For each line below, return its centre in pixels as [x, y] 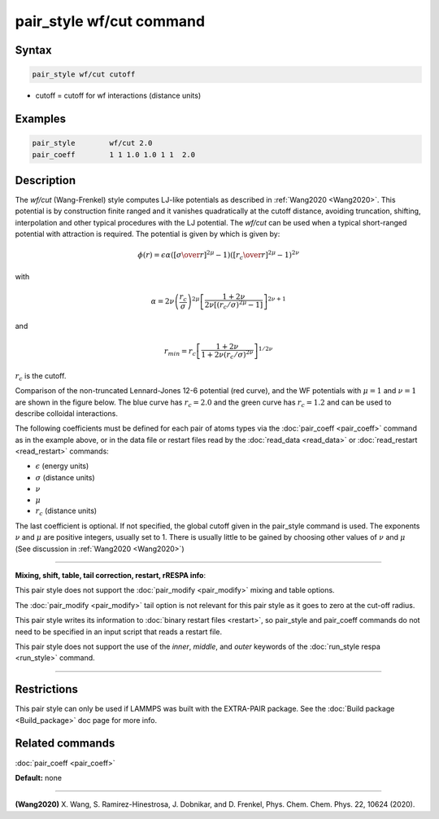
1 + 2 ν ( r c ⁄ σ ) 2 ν [227, 355]
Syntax [33, 50]
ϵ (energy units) [62, 466]
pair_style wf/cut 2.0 [92, 143]
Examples [41, 118]
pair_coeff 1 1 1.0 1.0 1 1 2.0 [113, 154]
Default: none [39, 777]
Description [46, 180]
